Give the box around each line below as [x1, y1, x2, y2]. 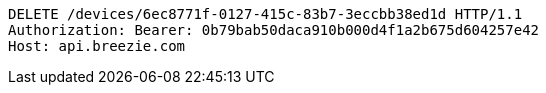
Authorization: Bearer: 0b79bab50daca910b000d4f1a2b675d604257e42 [8, 22, 540, 38]
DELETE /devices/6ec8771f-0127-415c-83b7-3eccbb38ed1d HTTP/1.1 [8, 6, 523, 22]
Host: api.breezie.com [8, 38, 186, 54]
